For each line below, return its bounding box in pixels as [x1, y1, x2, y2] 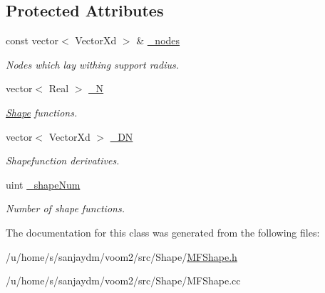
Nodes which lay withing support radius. [6, 56, 179, 71]
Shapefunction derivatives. [6, 153, 120, 168]
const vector [6, 33, 58, 48]
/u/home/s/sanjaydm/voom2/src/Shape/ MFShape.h [6, 249, 237, 264]
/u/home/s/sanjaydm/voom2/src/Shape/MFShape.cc [6, 273, 241, 288]
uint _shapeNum [6, 177, 81, 192]
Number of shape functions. [6, 201, 125, 216]
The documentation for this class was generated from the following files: [6, 224, 320, 239]
